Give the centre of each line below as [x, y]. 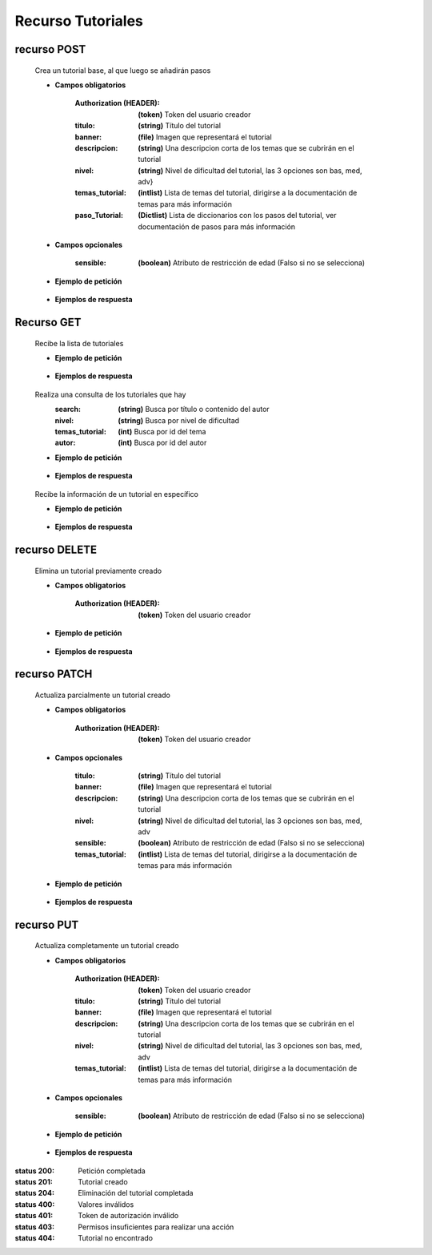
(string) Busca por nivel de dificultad [179, 420]
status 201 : [34, 1181]
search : [68, 410]
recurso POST [50, 49]
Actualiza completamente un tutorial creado [107, 946]
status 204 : [35, 1193]
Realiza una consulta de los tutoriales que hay [110, 394]
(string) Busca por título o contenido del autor [194, 410]
